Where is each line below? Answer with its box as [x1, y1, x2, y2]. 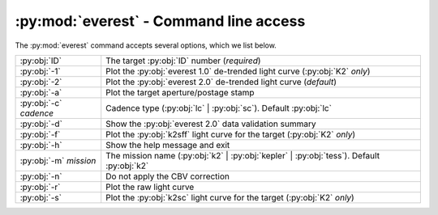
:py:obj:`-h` [19, 139, 62, 150]
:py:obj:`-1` [19, 65, 61, 77]
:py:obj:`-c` [19, 97, 62, 108]
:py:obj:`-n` [19, 171, 62, 182]
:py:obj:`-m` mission [19, 154, 97, 166]
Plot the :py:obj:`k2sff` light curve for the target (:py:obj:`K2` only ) [105, 129, 356, 140]
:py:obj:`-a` [19, 86, 62, 98]
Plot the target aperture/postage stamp [105, 86, 255, 98]
